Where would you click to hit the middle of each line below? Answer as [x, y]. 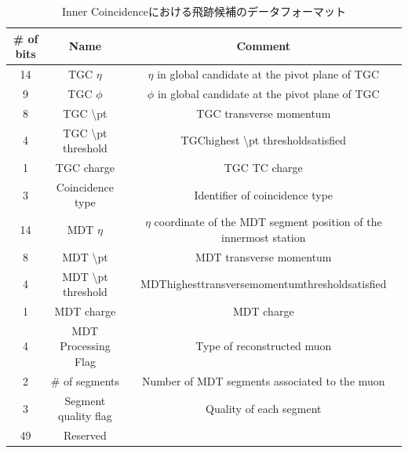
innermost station [264, 237]
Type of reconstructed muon [264, 346]
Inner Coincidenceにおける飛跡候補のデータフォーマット [204, 11]
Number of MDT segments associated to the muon [263, 380]
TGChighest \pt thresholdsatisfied [264, 140]
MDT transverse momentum [264, 256]
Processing [85, 346]
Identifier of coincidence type [264, 194]
